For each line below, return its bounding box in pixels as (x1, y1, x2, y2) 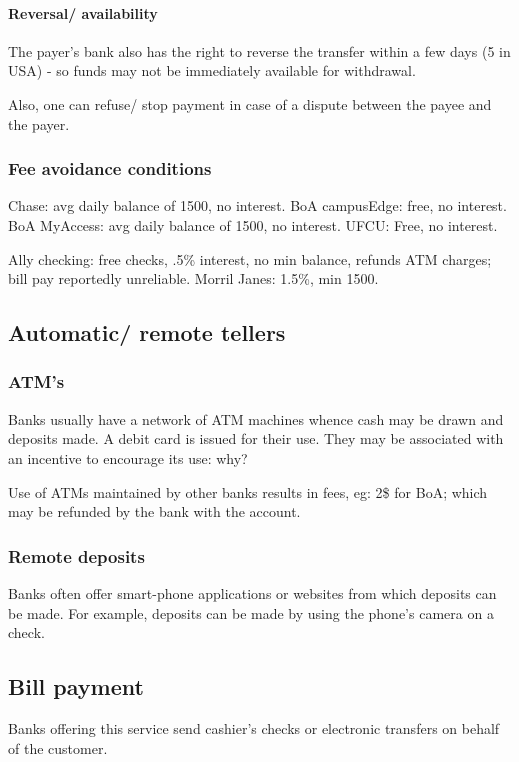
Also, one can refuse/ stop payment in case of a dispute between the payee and (8, 93, 492, 114)
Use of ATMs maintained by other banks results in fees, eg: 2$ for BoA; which (8, 481, 488, 502)
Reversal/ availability (8, 2, 158, 23)
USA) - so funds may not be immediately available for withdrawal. (8, 60, 416, 81)
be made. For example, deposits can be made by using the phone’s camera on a (8, 602, 494, 623)
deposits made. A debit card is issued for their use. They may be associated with (8, 428, 504, 449)
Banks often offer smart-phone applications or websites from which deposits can (8, 582, 497, 603)
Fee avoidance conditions (8, 156, 212, 181)
